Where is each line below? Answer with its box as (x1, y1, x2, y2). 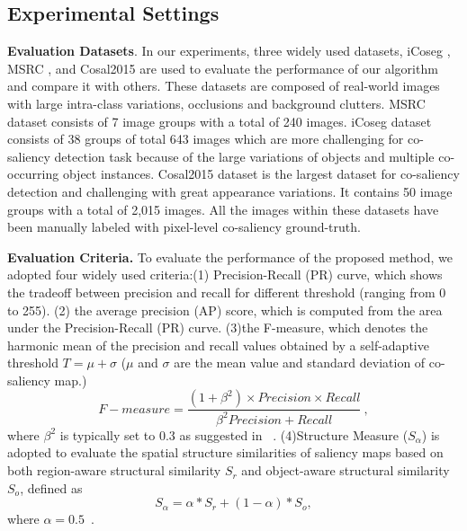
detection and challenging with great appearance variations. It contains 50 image (7, 181, 453, 200)
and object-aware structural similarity (241, 461, 450, 480)
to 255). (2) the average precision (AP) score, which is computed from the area (7, 300, 443, 319)
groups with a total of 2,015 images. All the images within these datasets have (7, 199, 439, 218)
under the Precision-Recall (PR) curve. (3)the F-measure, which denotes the (7, 318, 428, 337)
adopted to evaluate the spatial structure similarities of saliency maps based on (7, 443, 444, 462)
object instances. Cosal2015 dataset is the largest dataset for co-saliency (62, 164, 460, 183)
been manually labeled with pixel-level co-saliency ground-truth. (7, 217, 361, 236)
